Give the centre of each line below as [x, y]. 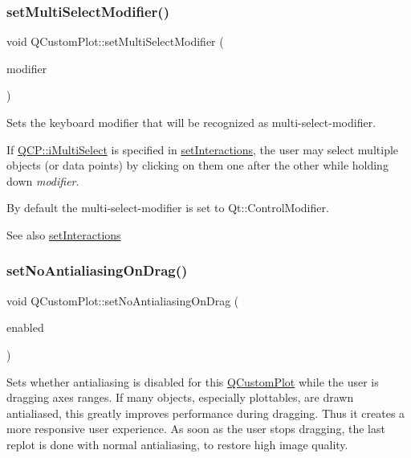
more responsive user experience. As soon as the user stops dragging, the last [196, 429]
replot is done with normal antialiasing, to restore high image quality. [177, 444]
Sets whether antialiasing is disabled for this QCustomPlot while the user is [193, 381]
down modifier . [43, 180]
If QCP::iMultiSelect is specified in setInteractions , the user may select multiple [203, 149]
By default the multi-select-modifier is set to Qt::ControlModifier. [168, 208]
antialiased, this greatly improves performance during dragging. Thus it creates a [206, 413]
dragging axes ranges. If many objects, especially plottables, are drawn [180, 397]
